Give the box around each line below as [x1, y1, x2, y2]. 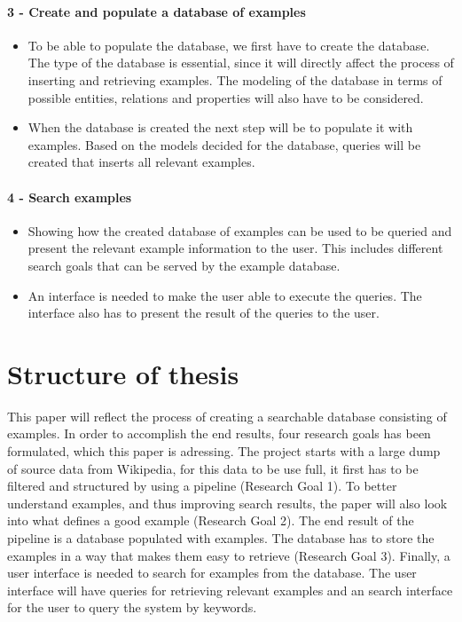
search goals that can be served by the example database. [27, 256, 341, 274]
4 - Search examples [7, 187, 132, 206]
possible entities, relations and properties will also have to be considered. [27, 88, 424, 106]
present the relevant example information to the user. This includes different [27, 239, 443, 257]
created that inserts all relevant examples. [27, 153, 255, 171]
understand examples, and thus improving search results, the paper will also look [7, 493, 448, 512]
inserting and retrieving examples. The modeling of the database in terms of [27, 70, 442, 89]
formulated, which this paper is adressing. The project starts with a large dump [7, 442, 441, 461]
